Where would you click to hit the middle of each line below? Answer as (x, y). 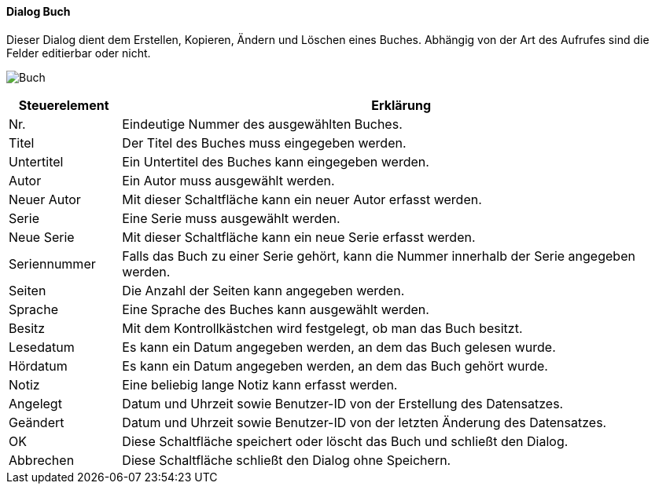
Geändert (37, 422)
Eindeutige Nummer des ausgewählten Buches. (262, 124)
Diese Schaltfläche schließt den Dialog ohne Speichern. (287, 460)
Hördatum (38, 366)
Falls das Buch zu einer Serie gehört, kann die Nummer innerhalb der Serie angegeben (379, 256)
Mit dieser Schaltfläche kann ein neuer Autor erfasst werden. (302, 199)
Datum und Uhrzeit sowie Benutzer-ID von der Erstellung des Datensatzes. (343, 403)
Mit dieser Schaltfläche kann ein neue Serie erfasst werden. (299, 237)
